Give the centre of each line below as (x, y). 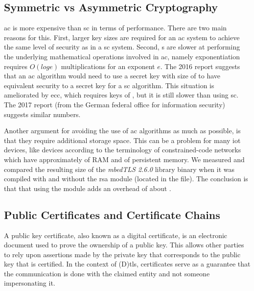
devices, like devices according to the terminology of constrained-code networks (123, 150)
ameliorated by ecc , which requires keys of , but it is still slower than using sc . (121, 95)
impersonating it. (30, 283)
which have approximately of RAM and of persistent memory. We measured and (124, 159)
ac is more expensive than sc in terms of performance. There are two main (115, 28)
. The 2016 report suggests (200, 66)
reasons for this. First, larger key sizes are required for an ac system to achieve (122, 37)
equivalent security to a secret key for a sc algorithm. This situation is (109, 85)
